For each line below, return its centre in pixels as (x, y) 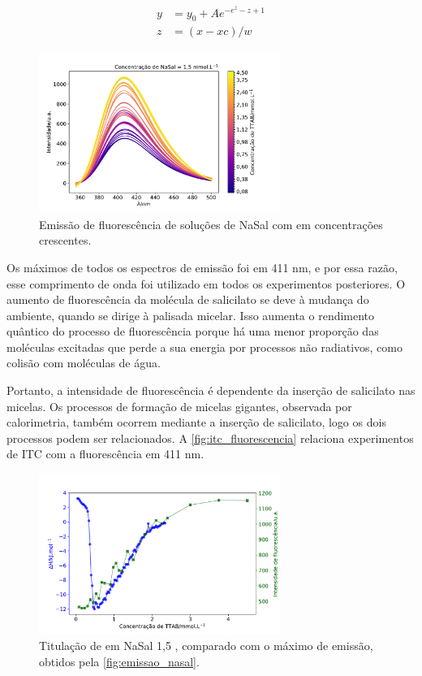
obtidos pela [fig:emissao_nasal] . (119, 661)
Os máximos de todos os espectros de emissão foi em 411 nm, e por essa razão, (202, 267)
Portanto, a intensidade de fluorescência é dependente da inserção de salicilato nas (211, 390)
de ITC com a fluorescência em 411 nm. (105, 454)
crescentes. (65, 240)
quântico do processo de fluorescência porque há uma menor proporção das (193, 331)
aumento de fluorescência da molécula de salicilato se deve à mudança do (188, 299)
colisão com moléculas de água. (84, 363)
